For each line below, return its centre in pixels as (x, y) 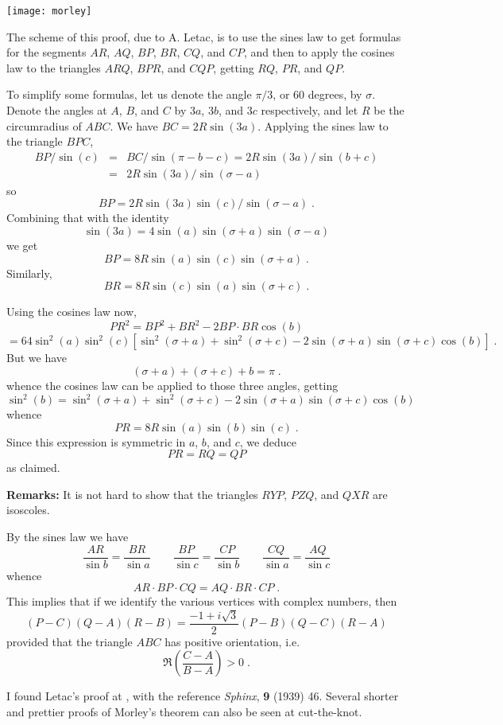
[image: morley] (49, 11)
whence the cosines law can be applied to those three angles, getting (172, 385)
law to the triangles (54, 67)
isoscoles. (28, 510)
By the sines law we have (68, 536)
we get (22, 246)
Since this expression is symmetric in (96, 441)
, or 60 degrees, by (317, 94)
